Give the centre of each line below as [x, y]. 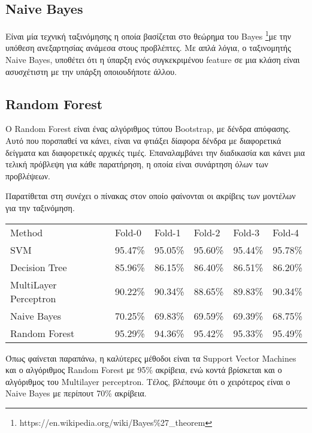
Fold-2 [207, 232]
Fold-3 [246, 232]
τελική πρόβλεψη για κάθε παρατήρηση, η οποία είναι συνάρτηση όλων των [137, 164]
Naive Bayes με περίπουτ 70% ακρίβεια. [76, 393]
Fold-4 [286, 232]
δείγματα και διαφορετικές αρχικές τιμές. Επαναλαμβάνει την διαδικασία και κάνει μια [155, 152]
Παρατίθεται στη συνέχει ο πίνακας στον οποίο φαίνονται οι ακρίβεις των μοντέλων [151, 196]
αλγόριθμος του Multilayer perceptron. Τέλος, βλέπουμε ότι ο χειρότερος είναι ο [148, 381]
